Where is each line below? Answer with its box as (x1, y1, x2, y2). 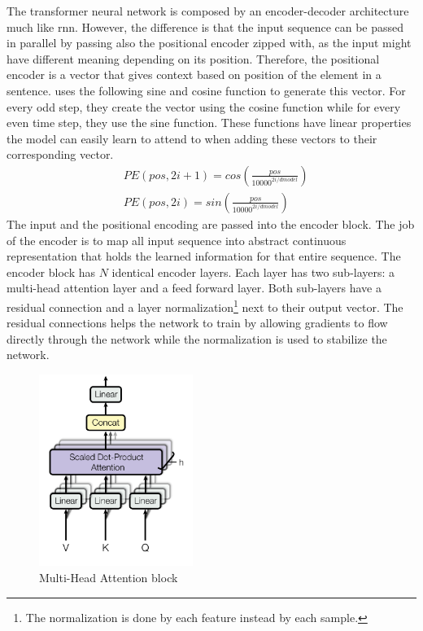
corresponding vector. (7, 146, 114, 163)
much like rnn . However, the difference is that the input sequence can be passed (7, 18, 404, 35)
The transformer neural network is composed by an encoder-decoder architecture (7, 2, 409, 19)
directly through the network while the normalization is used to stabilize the (7, 330, 387, 347)
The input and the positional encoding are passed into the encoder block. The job (7, 216, 415, 232)
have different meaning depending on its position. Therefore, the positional (7, 50, 380, 67)
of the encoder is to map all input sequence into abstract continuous (7, 231, 347, 248)
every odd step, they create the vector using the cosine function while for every (7, 98, 401, 115)
